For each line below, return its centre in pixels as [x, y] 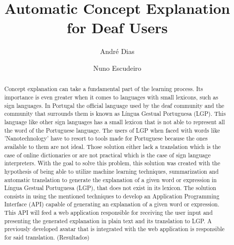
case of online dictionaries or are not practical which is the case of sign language [107, 155]
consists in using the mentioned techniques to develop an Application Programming [112, 196]
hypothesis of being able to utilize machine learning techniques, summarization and [111, 171]
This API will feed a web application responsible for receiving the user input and [108, 213]
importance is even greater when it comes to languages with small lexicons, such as [111, 97]
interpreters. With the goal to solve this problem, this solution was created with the [112, 163]
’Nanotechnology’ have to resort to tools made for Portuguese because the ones [106, 138]
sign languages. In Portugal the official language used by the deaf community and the [114, 105]
